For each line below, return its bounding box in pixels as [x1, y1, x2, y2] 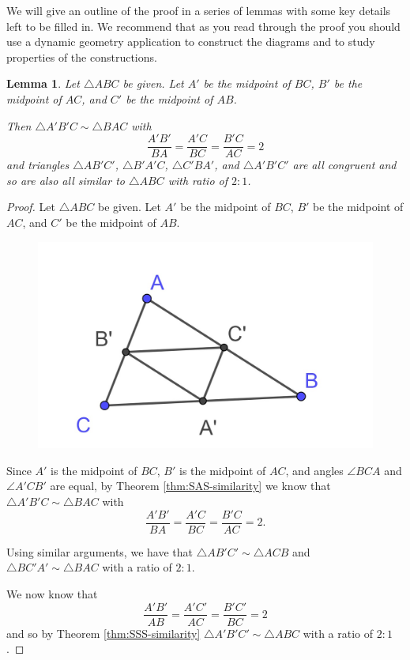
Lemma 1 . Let [6, 75, 80, 92]
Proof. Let [6, 198, 55, 215]
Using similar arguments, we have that [6, 543, 193, 560]
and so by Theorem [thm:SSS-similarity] [6, 624, 201, 641]
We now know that [6, 585, 98, 602]
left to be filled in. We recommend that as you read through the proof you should [6, 17, 401, 34]
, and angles [285, 462, 344, 478]
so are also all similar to [6, 172, 125, 188]
